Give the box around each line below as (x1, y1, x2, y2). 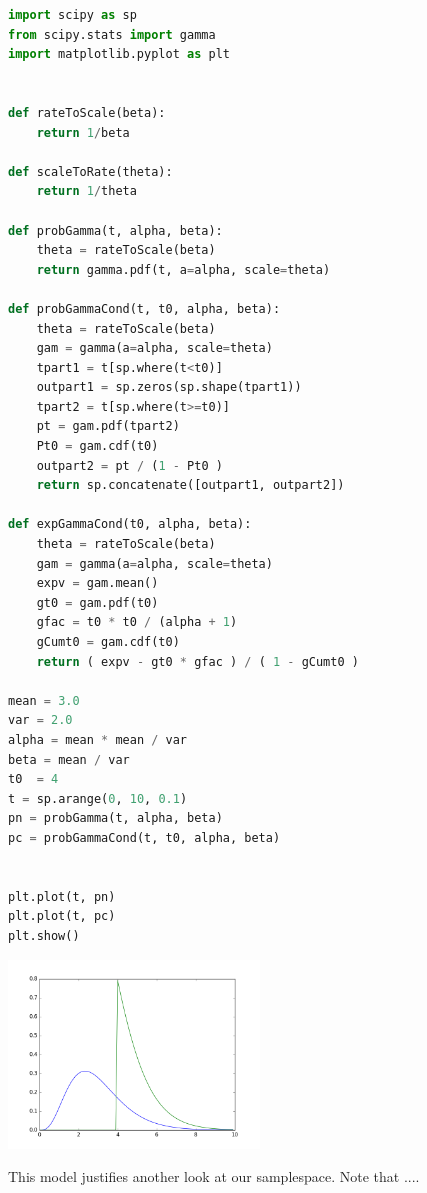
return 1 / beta (36, 125, 130, 140)
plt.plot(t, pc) (8, 909, 116, 924)
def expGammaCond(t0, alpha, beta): (8, 517, 252, 532)
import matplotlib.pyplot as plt (8, 47, 230, 62)
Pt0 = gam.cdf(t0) (36, 439, 159, 454)
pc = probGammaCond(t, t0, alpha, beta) (8, 830, 281, 845)
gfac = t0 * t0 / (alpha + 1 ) (36, 615, 238, 630)
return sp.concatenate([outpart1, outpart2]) (36, 478, 345, 493)
